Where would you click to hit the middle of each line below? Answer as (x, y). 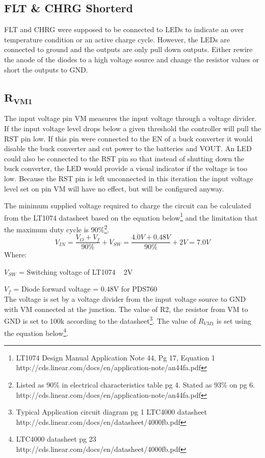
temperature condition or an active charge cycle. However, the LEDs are (117, 39)
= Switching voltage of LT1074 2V (76, 271)
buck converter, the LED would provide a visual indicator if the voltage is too (126, 168)
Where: (15, 255)
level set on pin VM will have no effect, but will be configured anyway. (114, 188)
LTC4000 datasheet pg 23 (56, 439)
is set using (234, 320)
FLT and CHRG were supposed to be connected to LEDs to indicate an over (124, 29)
